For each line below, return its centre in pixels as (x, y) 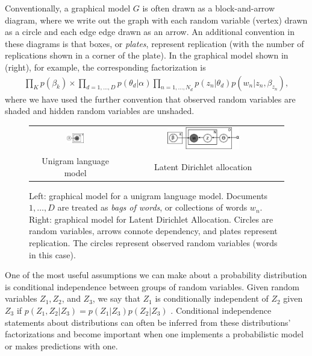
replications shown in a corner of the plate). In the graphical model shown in (147, 55)
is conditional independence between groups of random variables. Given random (152, 286)
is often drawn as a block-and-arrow (209, 8)
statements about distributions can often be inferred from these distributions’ (148, 322)
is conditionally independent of (212, 298)
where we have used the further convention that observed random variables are (150, 99)
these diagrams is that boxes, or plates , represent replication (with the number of (154, 43)
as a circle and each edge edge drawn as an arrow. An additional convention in (150, 32)
